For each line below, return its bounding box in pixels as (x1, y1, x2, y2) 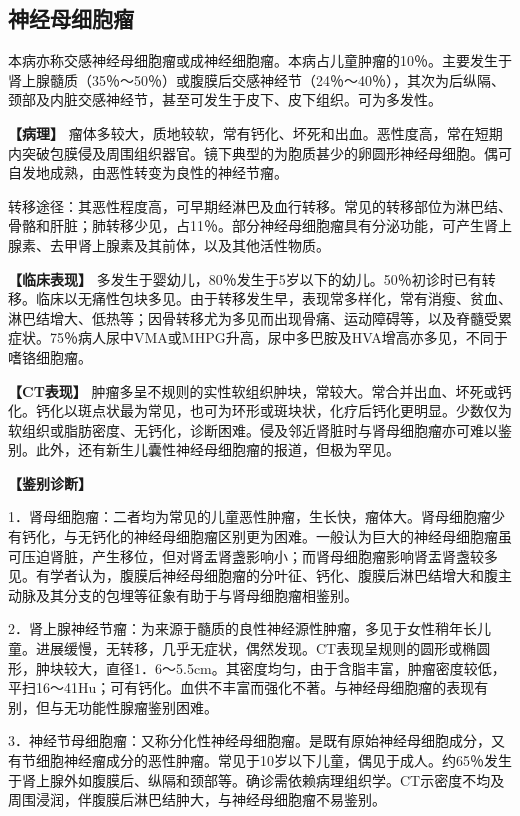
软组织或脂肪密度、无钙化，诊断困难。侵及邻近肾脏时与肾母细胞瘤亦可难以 (8, 419, 498, 440)
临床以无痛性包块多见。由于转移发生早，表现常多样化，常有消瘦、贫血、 (35, 288, 512, 309)
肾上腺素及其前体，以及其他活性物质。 (77, 234, 330, 255)
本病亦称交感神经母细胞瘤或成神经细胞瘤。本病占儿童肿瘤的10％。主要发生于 (8, 50, 512, 71)
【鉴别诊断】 (8, 472, 92, 493)
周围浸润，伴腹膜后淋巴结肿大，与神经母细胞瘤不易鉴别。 (8, 789, 386, 810)
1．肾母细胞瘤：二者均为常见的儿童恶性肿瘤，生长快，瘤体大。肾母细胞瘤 (8, 506, 491, 527)
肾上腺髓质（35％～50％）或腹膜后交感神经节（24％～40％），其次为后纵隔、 (8, 69, 505, 90)
